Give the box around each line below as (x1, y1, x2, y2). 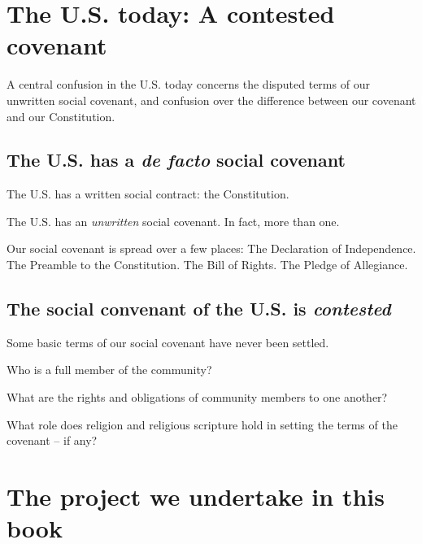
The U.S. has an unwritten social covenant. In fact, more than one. (7, 212, 340, 229)
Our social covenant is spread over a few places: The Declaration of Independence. (7, 240, 416, 257)
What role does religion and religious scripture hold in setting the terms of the (7, 416, 398, 433)
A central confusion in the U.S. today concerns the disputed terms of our (7, 76, 370, 93)
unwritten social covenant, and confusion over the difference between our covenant (7, 91, 416, 108)
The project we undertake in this (7, 480, 385, 513)
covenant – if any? (7, 432, 98, 449)
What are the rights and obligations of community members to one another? (7, 389, 388, 406)
